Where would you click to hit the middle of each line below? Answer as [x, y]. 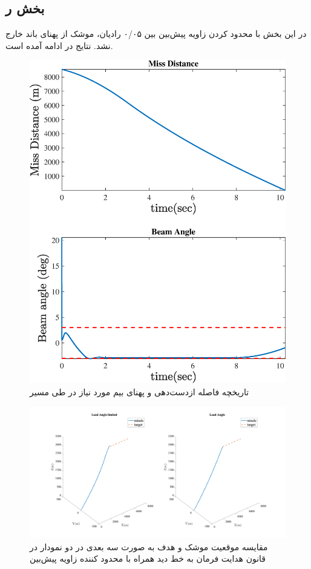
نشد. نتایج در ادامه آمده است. [59, 45]
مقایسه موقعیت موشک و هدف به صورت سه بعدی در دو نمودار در [149, 546]
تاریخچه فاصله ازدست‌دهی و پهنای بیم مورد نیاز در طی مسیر [139, 392]
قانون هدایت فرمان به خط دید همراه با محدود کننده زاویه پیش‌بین [148, 558]
